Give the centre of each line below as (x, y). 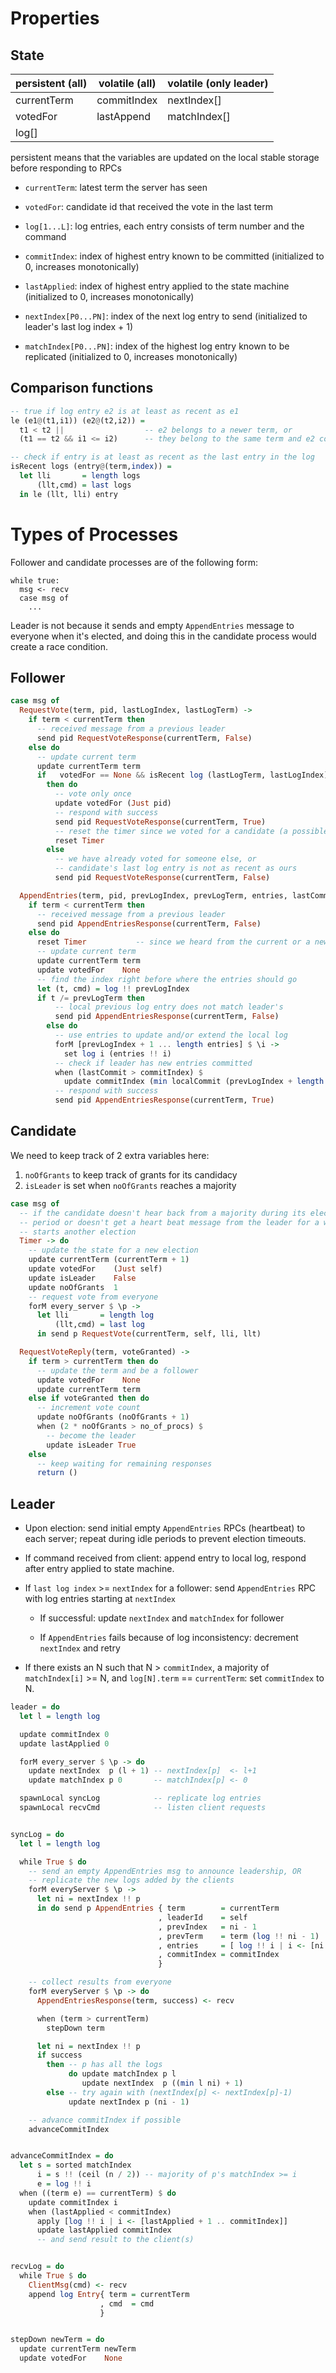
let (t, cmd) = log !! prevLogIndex (113, 988)
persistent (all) (51, 83)
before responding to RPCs (66, 168)
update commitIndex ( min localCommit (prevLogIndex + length (194, 1082)
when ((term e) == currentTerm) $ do (98, 2193)
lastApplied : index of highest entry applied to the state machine (157, 286)
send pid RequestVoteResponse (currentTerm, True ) (160, 822)
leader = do (35, 1707)
